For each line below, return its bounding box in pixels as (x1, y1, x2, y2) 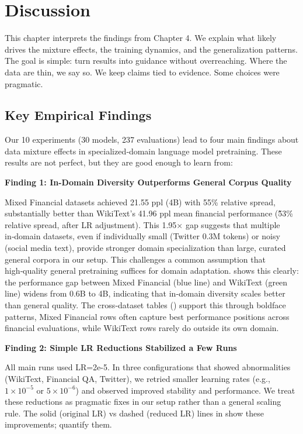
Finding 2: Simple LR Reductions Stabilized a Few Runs (5, 341, 237, 353)
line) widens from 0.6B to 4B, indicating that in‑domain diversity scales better (5, 287, 285, 299)
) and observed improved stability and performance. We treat (75, 384, 295, 396)
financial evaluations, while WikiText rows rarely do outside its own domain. (5, 322, 279, 334)
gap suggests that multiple (185, 218, 280, 230)
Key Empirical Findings (5, 106, 152, 124)
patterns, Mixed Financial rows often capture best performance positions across (5, 310, 290, 322)
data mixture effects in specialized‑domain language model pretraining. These (5, 144, 282, 157)
